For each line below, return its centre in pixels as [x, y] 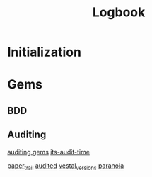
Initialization [44, 52]
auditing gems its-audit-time [49, 152]
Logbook [119, 12]
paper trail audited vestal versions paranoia [66, 166]
